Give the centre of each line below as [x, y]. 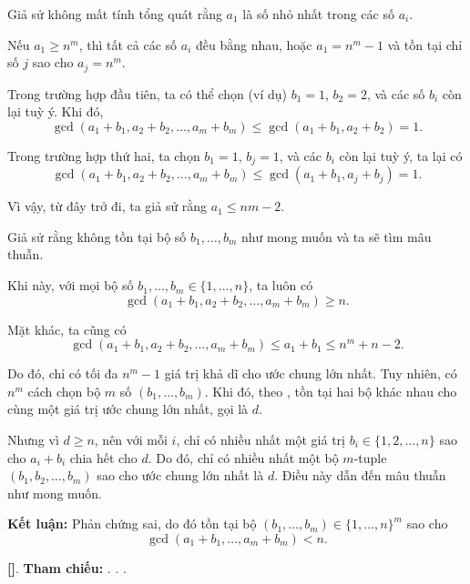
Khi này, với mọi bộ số [71, 285]
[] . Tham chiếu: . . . [67, 568]
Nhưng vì [33, 440]
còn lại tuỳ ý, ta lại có [401, 155]
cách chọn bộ [64, 391]
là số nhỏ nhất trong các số [318, 14]
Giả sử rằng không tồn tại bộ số [97, 236]
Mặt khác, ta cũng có [67, 329]
